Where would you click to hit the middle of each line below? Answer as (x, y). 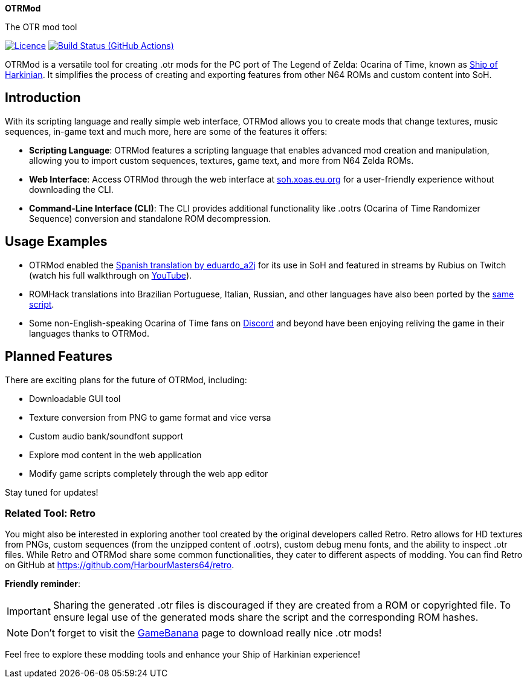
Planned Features (59, 357)
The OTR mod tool (41, 27)
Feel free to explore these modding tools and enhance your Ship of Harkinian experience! (183, 655)
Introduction (43, 98)
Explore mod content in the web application (115, 455)
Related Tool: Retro (50, 513)
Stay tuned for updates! (52, 492)
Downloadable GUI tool (75, 398)
